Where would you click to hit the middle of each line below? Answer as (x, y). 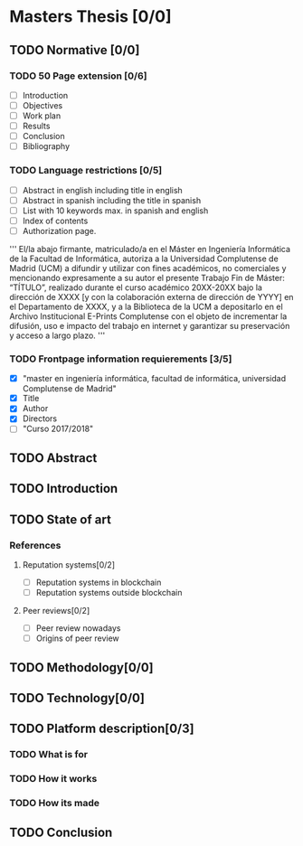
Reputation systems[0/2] (69, 564)
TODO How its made (54, 804)
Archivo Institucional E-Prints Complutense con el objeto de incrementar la (148, 316)
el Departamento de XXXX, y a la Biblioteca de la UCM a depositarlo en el (146, 306)
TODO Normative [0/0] (75, 50)
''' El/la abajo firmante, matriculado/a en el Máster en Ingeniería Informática (150, 249)
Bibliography (46, 146)
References (35, 545)
